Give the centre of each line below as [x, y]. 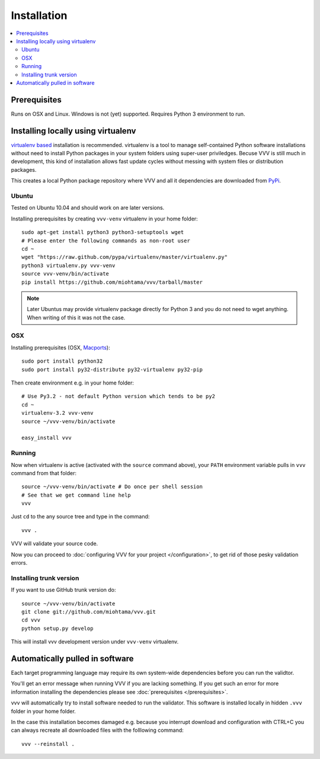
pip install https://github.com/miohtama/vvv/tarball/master [112, 282]
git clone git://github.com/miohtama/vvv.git [89, 611]
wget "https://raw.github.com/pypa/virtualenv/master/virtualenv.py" [125, 257]
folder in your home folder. [44, 711]
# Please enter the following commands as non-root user [106, 241]
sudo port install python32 [62, 361]
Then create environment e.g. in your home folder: [73, 383]
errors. [19, 563]
